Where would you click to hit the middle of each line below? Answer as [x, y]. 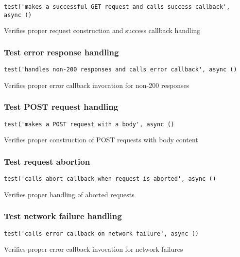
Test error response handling [61, 52]
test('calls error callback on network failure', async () [101, 233]
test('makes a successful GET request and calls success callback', [117, 7]
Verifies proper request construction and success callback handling [102, 30]
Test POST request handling [61, 107]
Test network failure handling [63, 216]
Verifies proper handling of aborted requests [69, 194]
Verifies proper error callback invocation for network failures [94, 249]
